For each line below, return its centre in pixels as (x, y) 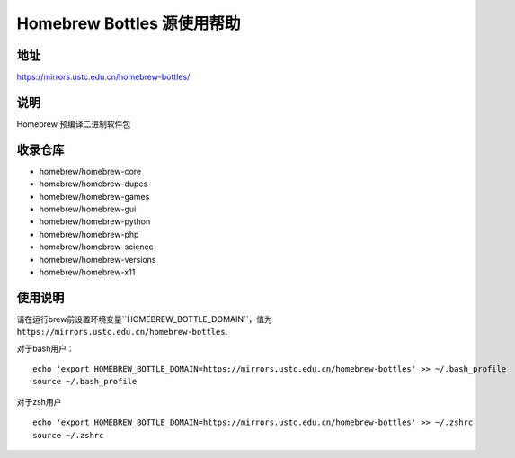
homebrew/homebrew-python (95, 221)
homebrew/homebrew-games (94, 196)
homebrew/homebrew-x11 (87, 272)
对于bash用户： (46, 348)
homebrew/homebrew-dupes (93, 184)
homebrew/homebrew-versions (98, 259)
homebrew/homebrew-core (90, 171)
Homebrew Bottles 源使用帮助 (129, 23)
